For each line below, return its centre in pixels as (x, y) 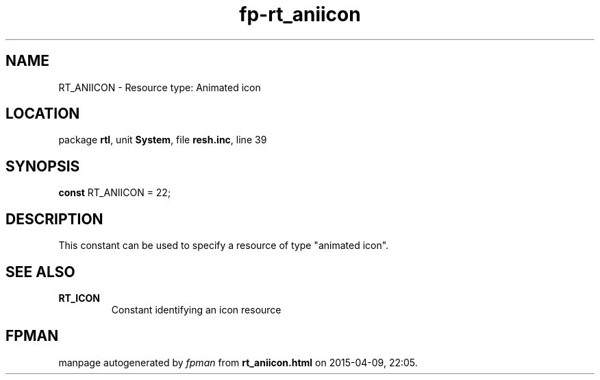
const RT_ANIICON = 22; (115, 193)
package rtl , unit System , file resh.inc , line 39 (163, 140)
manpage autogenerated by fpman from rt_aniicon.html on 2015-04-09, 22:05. (238, 362)
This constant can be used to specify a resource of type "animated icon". (224, 246)
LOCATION (43, 114)
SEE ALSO (40, 272)
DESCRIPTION (54, 219)
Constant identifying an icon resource (196, 309)
